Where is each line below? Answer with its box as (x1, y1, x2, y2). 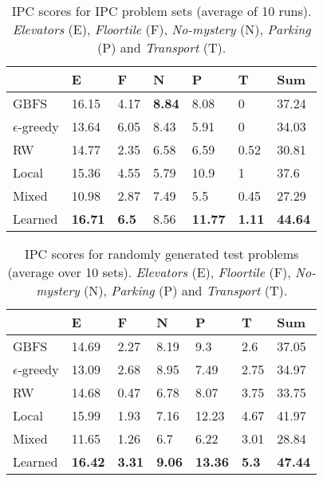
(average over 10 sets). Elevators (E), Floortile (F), (7, 263, 291, 281)
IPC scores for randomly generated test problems (24, 244, 299, 263)
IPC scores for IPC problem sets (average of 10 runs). (11, 2, 312, 20)
